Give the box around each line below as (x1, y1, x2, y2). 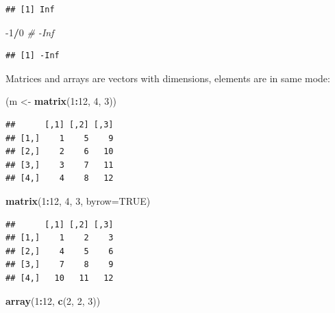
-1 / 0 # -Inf (5, 25, 54, 39)
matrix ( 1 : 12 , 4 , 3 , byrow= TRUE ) (5, 193, 151, 208)
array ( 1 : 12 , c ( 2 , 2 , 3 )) (5, 293, 101, 308)
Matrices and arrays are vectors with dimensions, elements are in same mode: (5, 71, 330, 85)
